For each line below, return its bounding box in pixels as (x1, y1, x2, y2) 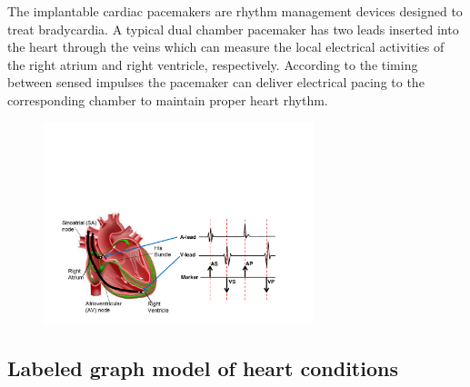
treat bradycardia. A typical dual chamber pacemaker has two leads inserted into (7, 19, 459, 38)
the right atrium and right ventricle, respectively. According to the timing (7, 55, 418, 74)
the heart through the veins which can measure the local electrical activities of (7, 37, 445, 56)
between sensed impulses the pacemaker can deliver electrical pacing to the (7, 73, 425, 92)
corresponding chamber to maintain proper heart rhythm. (7, 90, 328, 109)
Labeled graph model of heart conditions (7, 354, 398, 382)
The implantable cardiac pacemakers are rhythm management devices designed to (7, 2, 463, 20)
